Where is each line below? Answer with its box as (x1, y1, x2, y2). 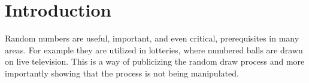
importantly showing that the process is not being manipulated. (5, 66, 239, 79)
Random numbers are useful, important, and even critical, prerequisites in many (5, 32, 299, 44)
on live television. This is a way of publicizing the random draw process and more (5, 55, 305, 68)
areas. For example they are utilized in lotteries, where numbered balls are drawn (5, 43, 303, 56)
